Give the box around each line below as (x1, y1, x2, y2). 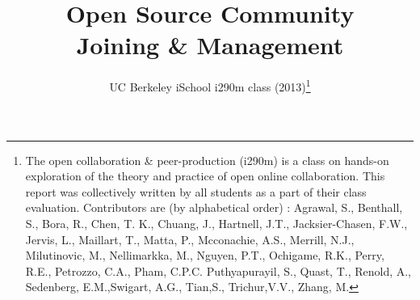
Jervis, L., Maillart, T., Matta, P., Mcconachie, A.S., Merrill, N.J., (25, 230, 355, 247)
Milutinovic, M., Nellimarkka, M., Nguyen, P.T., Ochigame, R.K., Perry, (25, 247, 384, 264)
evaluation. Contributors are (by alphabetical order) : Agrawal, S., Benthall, (25, 199, 403, 216)
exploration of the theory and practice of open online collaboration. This (25, 167, 385, 184)
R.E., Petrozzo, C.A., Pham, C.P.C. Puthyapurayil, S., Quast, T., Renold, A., (25, 262, 411, 279)
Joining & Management (76, 28, 344, 61)
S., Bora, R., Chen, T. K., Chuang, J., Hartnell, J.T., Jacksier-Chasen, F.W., (25, 214, 408, 231)
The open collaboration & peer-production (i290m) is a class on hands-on (25, 151, 389, 168)
